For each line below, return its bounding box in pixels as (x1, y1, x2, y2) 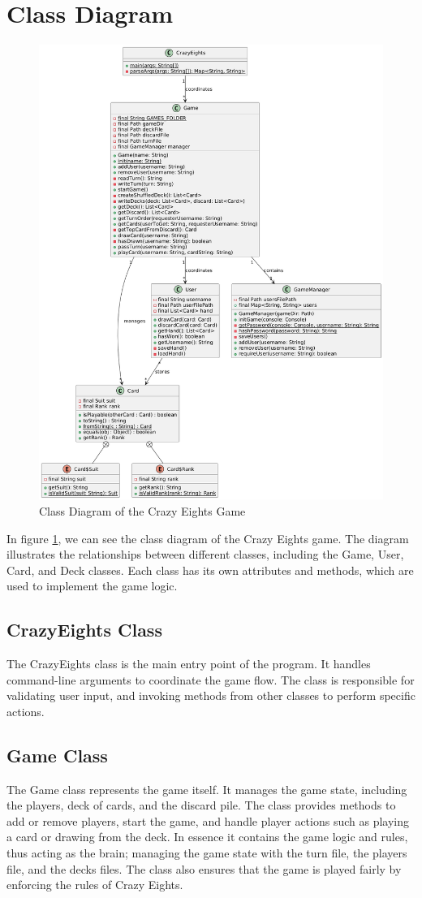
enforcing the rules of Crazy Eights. (6, 876, 183, 893)
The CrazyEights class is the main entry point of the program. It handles (6, 655, 371, 672)
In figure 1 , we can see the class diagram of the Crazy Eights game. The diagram (6, 529, 409, 546)
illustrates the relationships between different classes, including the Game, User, (6, 546, 404, 563)
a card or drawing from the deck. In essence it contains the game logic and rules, (6, 828, 408, 845)
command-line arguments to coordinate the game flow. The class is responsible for (6, 671, 415, 688)
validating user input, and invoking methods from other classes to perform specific (6, 687, 416, 704)
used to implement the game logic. (6, 577, 178, 594)
